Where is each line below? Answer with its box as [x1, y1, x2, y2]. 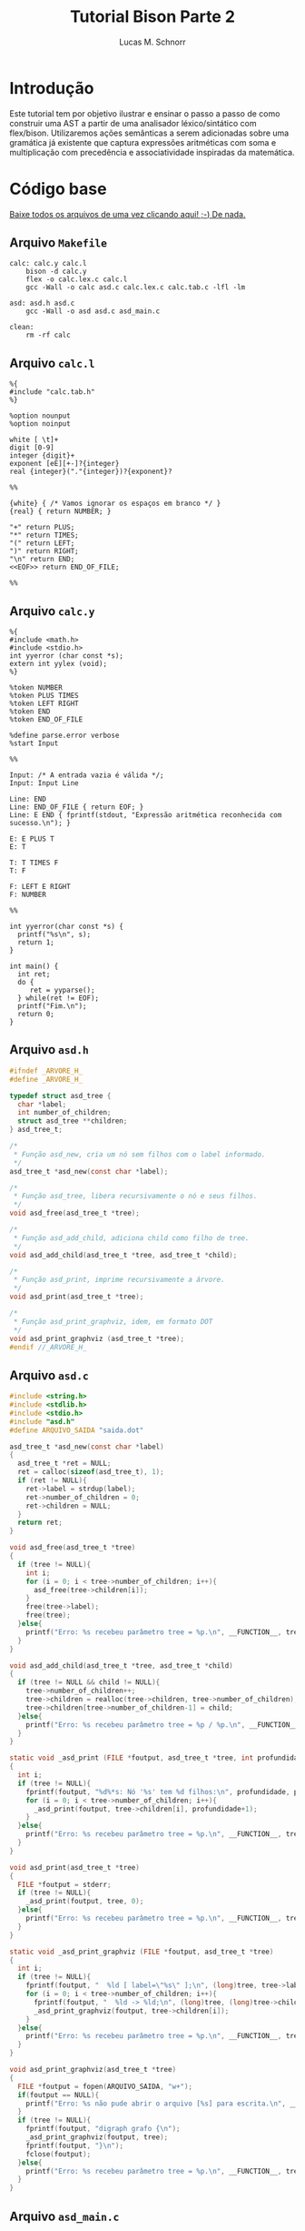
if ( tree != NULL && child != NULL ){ [17, 1678, 161, 1687]
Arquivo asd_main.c [9, 2208, 120, 2224]
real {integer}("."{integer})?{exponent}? [9, 467, 172, 477]
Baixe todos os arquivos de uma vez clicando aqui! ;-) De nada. [9, 208, 246, 219]
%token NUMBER [9, 683, 64, 692]
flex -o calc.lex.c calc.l [25, 275, 128, 284]
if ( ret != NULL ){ [17, 1476, 88, 1485]
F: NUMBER [9, 890, 47, 900]
